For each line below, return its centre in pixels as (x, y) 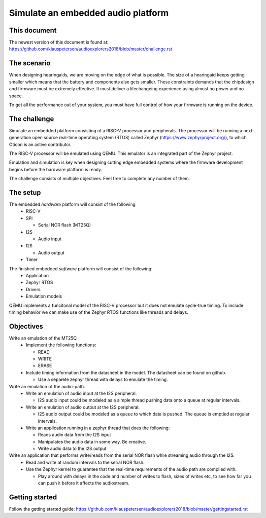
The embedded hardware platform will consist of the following (72, 204)
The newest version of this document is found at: (59, 42)
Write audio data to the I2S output (72, 448)
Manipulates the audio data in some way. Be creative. (92, 442)
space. (16, 96)
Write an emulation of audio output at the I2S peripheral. (83, 407)
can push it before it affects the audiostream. (84, 483)
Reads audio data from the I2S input (75, 435)
